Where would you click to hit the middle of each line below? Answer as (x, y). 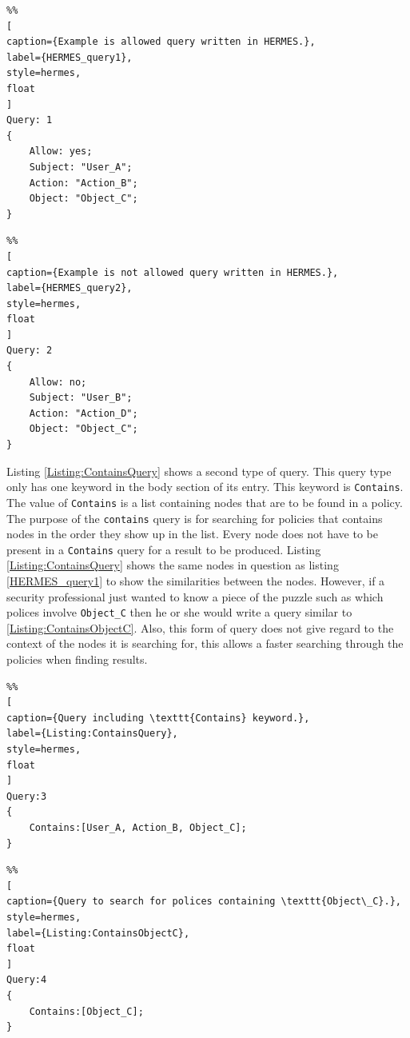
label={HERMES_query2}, (70, 288)
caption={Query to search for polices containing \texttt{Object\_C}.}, (204, 902)
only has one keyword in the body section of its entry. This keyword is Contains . (205, 487)
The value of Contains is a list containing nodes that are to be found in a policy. (205, 502)
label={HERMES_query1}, (70, 57)
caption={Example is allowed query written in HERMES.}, (161, 42)
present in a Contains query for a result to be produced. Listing (164, 549)
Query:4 (27, 980)
